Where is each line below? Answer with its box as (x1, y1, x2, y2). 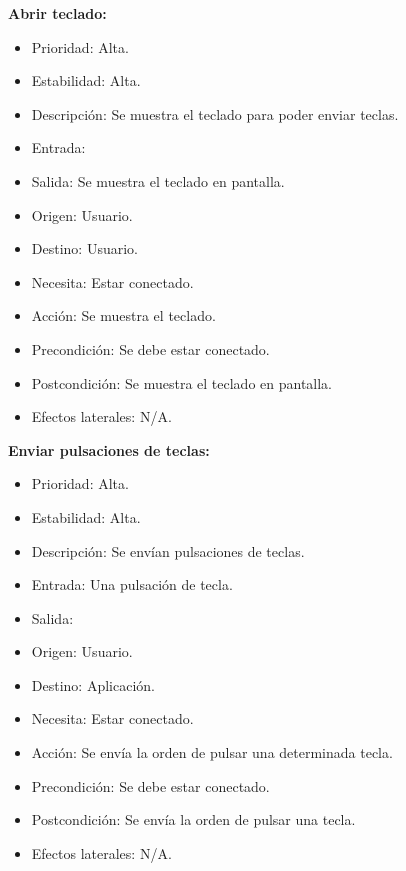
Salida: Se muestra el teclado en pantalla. (31, 170, 285, 191)
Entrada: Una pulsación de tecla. (31, 574, 233, 595)
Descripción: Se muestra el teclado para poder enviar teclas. (31, 103, 399, 124)
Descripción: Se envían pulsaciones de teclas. (31, 540, 305, 561)
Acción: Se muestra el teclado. (31, 305, 216, 326)
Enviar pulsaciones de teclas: (8, 439, 210, 460)
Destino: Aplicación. (31, 674, 155, 695)
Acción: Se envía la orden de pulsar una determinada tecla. (31, 742, 393, 763)
